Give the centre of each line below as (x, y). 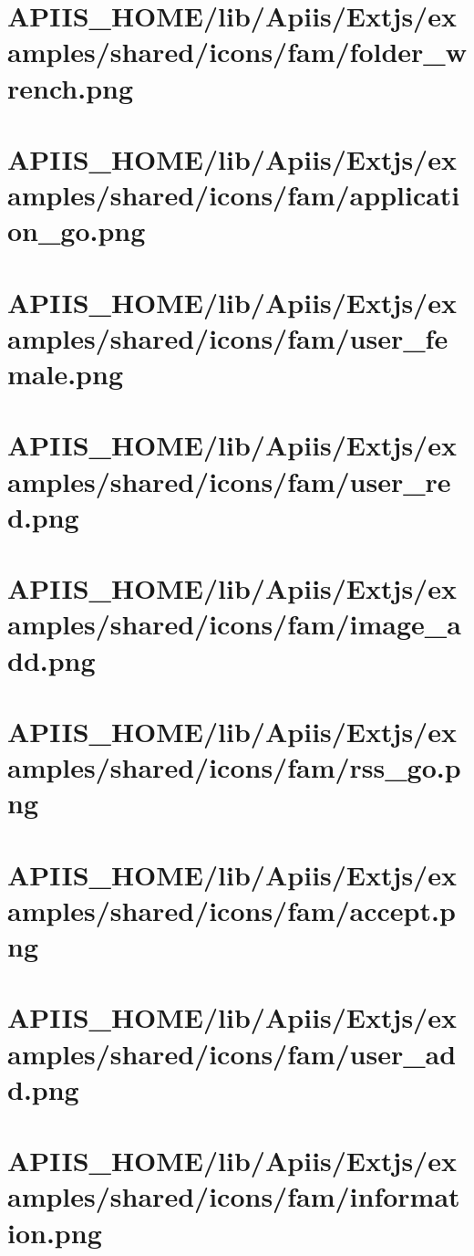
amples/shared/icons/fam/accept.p (232, 910)
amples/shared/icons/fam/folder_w (237, 52)
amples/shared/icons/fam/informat (234, 1196)
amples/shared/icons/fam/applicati (234, 195)
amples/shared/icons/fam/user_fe (228, 337)
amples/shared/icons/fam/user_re (229, 481)
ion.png (55, 1232)
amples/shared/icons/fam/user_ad (232, 1053)
